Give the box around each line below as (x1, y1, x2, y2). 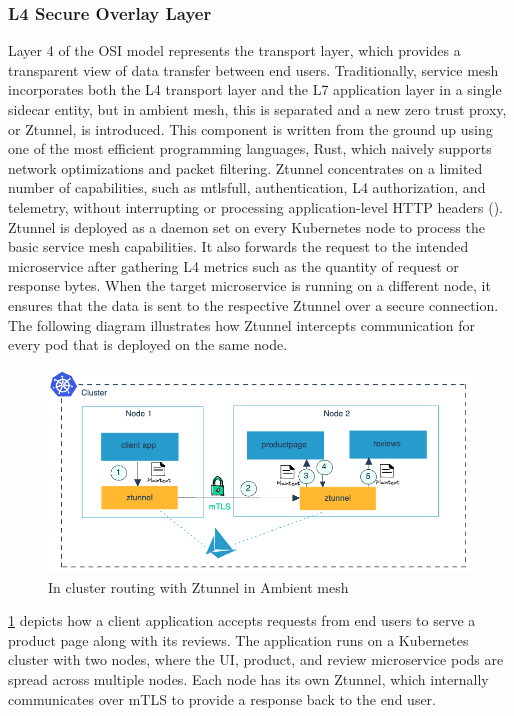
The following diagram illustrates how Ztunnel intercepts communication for (8, 314, 476, 335)
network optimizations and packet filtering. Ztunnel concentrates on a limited (8, 157, 483, 178)
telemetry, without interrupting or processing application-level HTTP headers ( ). (8, 196, 503, 217)
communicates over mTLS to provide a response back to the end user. (8, 688, 436, 709)
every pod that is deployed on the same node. (8, 334, 288, 355)
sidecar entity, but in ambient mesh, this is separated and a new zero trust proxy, (8, 99, 507, 119)
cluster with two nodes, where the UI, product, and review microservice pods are (8, 649, 504, 670)
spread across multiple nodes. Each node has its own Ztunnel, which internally (8, 669, 489, 690)
